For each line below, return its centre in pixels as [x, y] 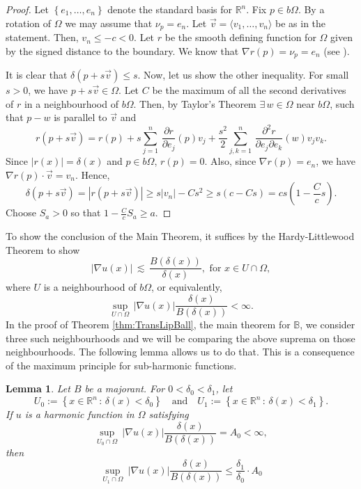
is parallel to [80, 117]
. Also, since [230, 161]
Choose [21, 213]
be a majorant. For [125, 388]
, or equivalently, [186, 287]
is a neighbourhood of [90, 287]
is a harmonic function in [79, 414]
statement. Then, [42, 37]
